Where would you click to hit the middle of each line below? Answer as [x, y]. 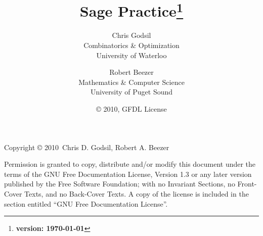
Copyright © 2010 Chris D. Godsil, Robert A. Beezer [87, 147]
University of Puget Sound [131, 92]
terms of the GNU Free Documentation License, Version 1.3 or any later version [128, 174]
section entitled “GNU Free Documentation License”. [86, 203]
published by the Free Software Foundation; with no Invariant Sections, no [120, 184]
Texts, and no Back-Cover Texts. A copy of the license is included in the [137, 193]
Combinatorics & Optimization [131, 45]
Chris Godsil [131, 35]
